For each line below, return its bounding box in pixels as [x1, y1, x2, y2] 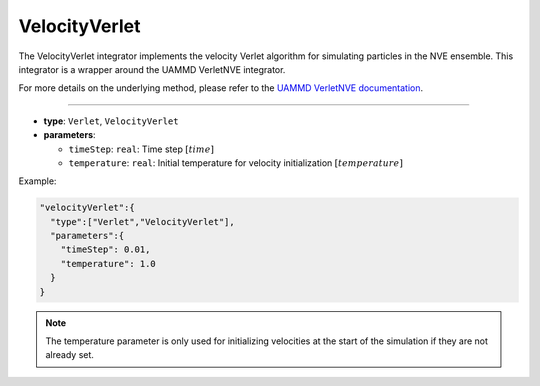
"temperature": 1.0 [60, 258, 157, 269]
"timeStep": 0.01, [60, 244, 151, 255]
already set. [45, 349, 95, 361]
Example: [18, 175, 57, 187]
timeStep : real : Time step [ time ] [68, 143, 215, 155]
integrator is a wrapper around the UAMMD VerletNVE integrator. [18, 63, 286, 75]
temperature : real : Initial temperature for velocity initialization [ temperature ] [68, 156, 404, 169]
